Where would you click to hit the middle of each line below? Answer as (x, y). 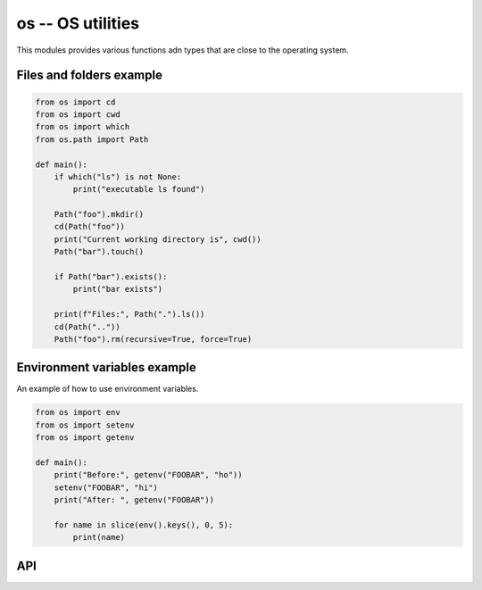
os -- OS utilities (78, 23)
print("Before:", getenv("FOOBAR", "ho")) (148, 475)
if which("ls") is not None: (118, 177)
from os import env (78, 412)
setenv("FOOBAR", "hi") (106, 487)
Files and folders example (89, 75)
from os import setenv (85, 425)
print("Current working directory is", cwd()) (158, 239)
